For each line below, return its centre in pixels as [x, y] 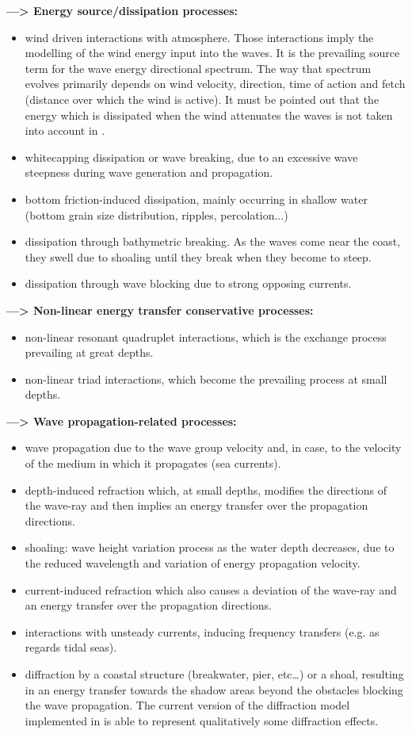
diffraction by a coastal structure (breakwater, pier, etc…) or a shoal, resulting [214, 674]
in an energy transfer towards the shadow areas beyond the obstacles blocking [214, 689]
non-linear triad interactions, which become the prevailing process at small [206, 378]
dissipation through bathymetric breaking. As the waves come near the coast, [213, 241]
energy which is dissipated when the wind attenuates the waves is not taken [209, 115]
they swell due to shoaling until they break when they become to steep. [198, 256]
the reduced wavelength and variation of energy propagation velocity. [193, 563]
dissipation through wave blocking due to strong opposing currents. [188, 283]
